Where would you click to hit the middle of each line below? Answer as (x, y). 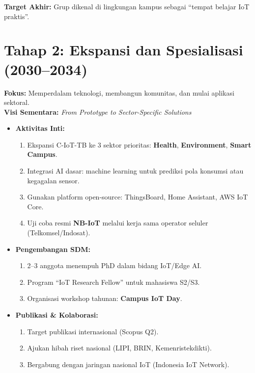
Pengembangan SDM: (53, 249)
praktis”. (17, 16)
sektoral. (17, 102)
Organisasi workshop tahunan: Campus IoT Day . (105, 298)
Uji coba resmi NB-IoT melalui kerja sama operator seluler (118, 223)
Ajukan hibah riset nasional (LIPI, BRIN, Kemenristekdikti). (119, 348)
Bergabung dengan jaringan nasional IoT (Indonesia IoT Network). (128, 364)
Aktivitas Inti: (40, 128)
